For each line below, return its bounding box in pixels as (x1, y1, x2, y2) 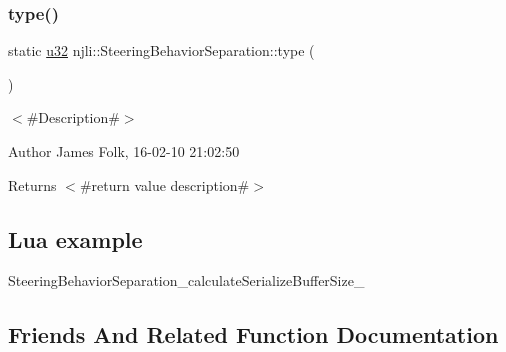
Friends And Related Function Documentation (8, 319, 499, 350)
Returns (8, 174, 57, 195)
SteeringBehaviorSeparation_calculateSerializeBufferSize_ (8, 270, 365, 291)
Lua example (8, 223, 143, 254)
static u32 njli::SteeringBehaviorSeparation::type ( (8, 40, 315, 61)
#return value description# (79, 174, 250, 195)
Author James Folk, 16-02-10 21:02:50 (8, 141, 240, 161)
